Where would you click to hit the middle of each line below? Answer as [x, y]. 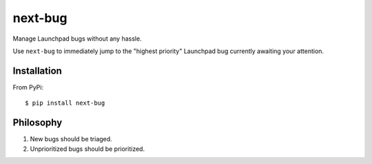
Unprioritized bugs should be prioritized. [87, 149]
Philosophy [38, 123]
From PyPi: [28, 87]
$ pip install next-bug [65, 103]
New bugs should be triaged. [71, 139]
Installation [37, 71]
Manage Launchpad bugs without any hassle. [77, 39]
